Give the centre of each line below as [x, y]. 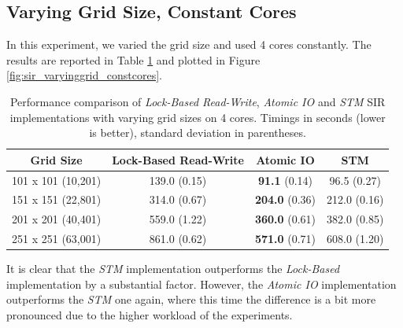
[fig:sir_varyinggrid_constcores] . [84, 75]
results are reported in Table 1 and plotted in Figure [133, 59]
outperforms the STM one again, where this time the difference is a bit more [191, 299]
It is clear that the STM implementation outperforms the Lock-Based [173, 269]
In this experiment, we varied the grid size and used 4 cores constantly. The [189, 44]
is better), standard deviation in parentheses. [198, 133]
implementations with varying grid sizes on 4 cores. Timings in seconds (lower [198, 117]
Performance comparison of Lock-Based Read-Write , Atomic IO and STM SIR [198, 101]
